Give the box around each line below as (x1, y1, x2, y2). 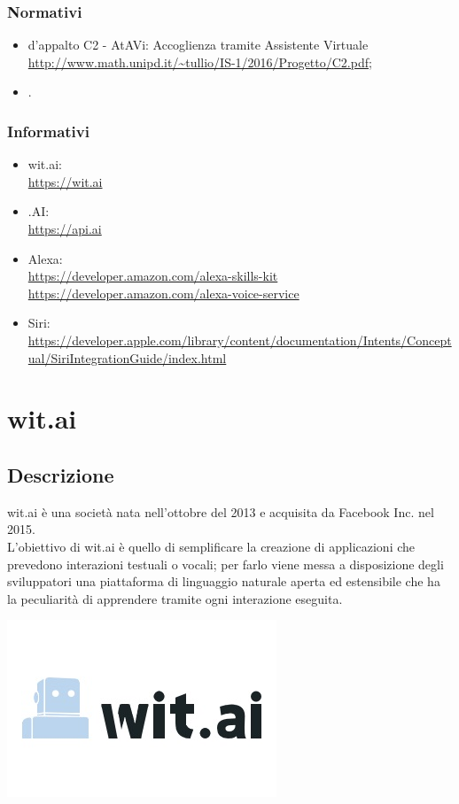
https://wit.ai (27, 172, 103, 190)
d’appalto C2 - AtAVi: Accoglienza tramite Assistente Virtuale (27, 35, 369, 54)
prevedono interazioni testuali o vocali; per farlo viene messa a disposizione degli (7, 554, 444, 573)
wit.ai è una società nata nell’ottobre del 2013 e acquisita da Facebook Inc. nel (7, 502, 434, 521)
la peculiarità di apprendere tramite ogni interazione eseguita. (7, 589, 343, 607)
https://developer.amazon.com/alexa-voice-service (27, 283, 300, 302)
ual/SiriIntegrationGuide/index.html (27, 348, 227, 367)
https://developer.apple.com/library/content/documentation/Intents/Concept (27, 330, 452, 349)
